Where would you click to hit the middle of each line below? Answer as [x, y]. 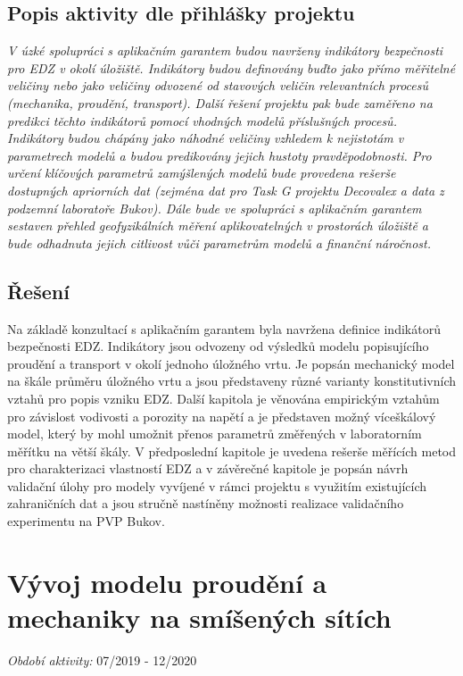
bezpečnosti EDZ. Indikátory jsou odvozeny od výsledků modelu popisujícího [218, 346]
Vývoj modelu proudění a [167, 582]
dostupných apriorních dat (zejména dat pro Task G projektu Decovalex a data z [226, 190]
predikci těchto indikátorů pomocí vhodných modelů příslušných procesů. [202, 120]
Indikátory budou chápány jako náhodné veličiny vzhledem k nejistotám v [206, 138]
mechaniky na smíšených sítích [199, 618]
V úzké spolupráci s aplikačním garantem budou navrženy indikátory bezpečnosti [225, 50]
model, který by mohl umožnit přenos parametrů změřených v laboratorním [215, 434]
